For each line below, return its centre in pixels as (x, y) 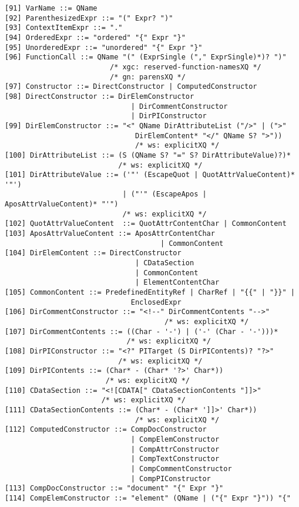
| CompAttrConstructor (175, 449)
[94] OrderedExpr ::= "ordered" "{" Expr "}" (95, 37)
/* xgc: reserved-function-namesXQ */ (185, 67)
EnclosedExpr (156, 302)
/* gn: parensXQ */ (147, 77)
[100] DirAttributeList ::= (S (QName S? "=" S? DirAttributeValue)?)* (148, 155)
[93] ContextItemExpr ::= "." (64, 28)
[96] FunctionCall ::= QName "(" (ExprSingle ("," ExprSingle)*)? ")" (146, 57)
